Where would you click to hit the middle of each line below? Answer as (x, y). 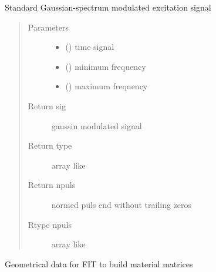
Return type (50, 145)
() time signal (90, 47)
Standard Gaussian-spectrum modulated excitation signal (108, 7)
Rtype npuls (50, 224)
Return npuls (52, 185)
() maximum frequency (107, 86)
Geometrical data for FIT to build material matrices (99, 263)
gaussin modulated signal (97, 125)
